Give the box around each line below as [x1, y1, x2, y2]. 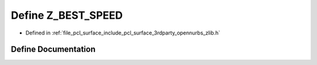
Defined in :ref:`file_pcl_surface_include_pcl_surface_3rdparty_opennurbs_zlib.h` [25, 29, 220, 36]
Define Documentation [11, 45, 96, 54]
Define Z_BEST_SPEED [11, 9, 123, 22]
